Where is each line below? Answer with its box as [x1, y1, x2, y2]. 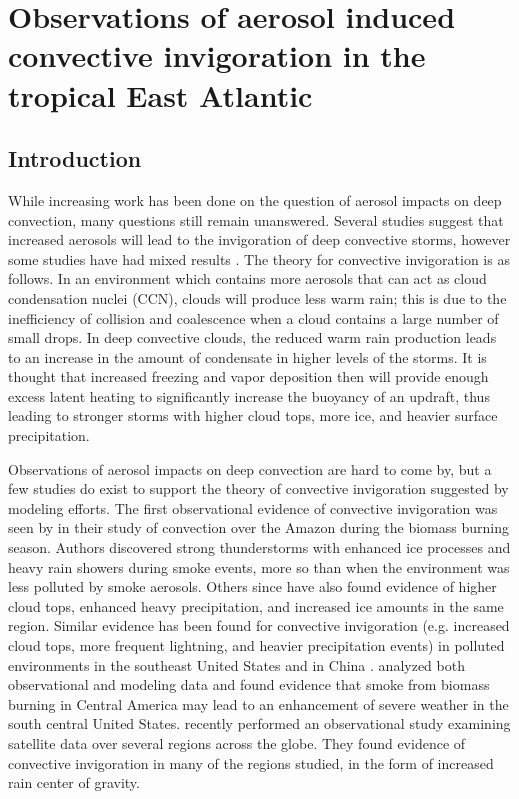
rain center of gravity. [8, 772, 140, 793]
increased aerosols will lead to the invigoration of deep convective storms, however [8, 229, 511, 250]
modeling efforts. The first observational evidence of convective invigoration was [8, 497, 498, 518]
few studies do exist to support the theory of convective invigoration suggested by [8, 478, 509, 499]
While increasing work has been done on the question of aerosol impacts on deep [8, 189, 502, 210]
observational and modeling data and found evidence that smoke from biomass [8, 674, 490, 695]
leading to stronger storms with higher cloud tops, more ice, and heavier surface [8, 405, 498, 426]
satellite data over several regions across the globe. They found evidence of [8, 732, 466, 753]
